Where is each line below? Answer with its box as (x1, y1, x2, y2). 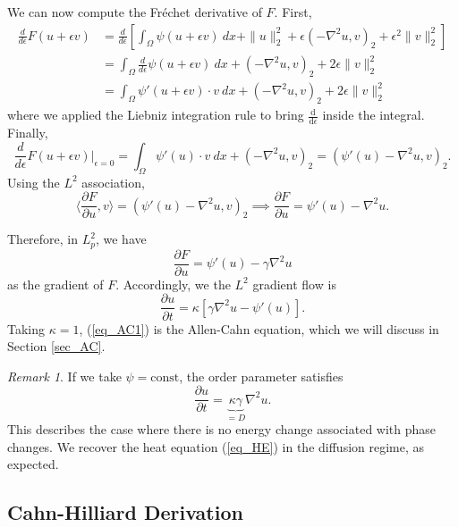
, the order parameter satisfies (179, 366, 343, 385)
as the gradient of (7, 274, 104, 293)
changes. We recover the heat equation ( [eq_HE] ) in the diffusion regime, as (7, 437, 425, 456)
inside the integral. (322, 105, 425, 124)
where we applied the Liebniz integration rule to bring (7, 105, 304, 124)
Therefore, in (7, 230, 79, 248)
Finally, (7, 123, 48, 142)
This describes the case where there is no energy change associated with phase (7, 420, 437, 439)
